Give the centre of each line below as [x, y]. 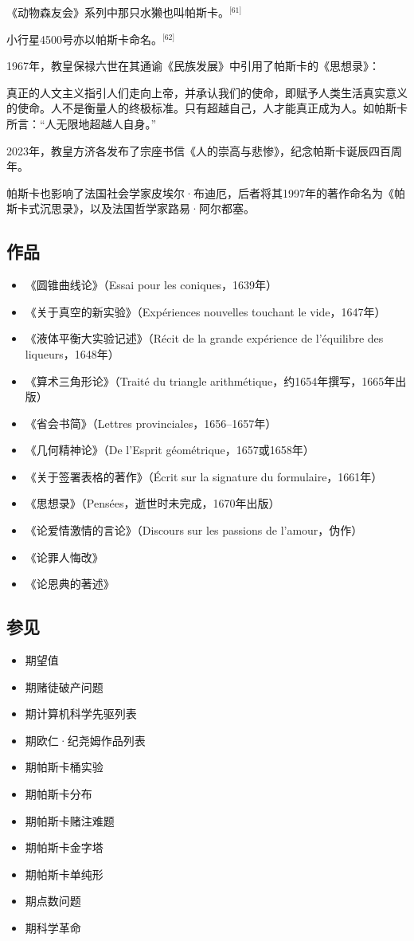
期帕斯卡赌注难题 [70, 820]
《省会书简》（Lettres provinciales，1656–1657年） [151, 423]
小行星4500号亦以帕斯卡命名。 [84, 39]
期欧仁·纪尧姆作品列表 [85, 740]
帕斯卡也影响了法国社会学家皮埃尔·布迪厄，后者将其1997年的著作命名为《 [200, 192]
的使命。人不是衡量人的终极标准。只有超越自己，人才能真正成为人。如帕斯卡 [207, 108]
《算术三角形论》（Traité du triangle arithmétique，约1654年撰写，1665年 [210, 380]
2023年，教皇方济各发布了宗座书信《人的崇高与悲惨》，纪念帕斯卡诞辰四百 [199, 150]
